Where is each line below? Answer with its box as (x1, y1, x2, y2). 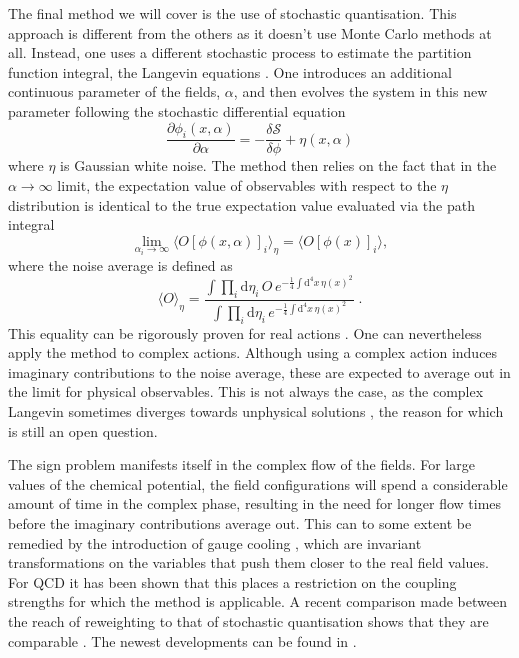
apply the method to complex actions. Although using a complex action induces (8, 342, 498, 363)
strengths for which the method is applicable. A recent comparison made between (8, 591, 507, 612)
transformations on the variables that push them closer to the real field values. (8, 552, 489, 573)
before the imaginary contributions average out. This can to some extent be (8, 512, 472, 533)
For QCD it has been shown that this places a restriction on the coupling (8, 571, 457, 592)
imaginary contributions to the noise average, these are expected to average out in (8, 361, 511, 382)
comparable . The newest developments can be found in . (8, 630, 357, 651)
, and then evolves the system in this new (233, 81, 488, 102)
